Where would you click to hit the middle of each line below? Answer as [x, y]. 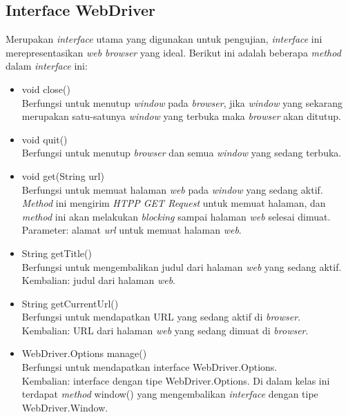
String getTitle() [57, 253]
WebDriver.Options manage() [84, 353]
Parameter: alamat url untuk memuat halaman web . [132, 230]
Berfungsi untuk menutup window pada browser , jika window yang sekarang [182, 102]
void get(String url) [63, 175]
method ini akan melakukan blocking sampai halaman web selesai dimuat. [176, 216]
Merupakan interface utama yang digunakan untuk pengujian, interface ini [164, 39]
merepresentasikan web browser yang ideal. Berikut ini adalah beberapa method [173, 52]
